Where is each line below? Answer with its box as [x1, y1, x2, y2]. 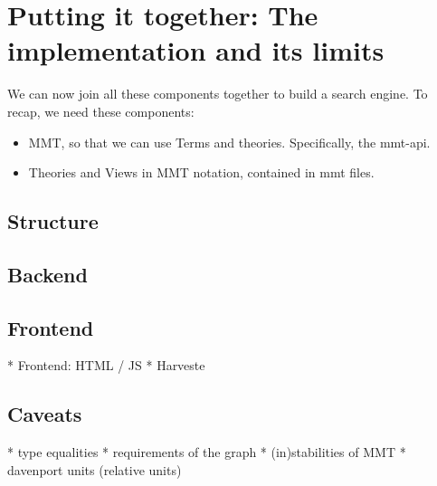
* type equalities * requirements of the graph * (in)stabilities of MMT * [7, 443, 406, 462]
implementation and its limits [7, 32, 385, 69]
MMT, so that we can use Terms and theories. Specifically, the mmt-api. [28, 132, 431, 151]
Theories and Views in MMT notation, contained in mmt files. [28, 163, 375, 182]
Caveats [7, 400, 82, 428]
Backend [7, 260, 88, 288]
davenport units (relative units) [7, 460, 182, 479]
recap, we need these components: [7, 101, 195, 120]
